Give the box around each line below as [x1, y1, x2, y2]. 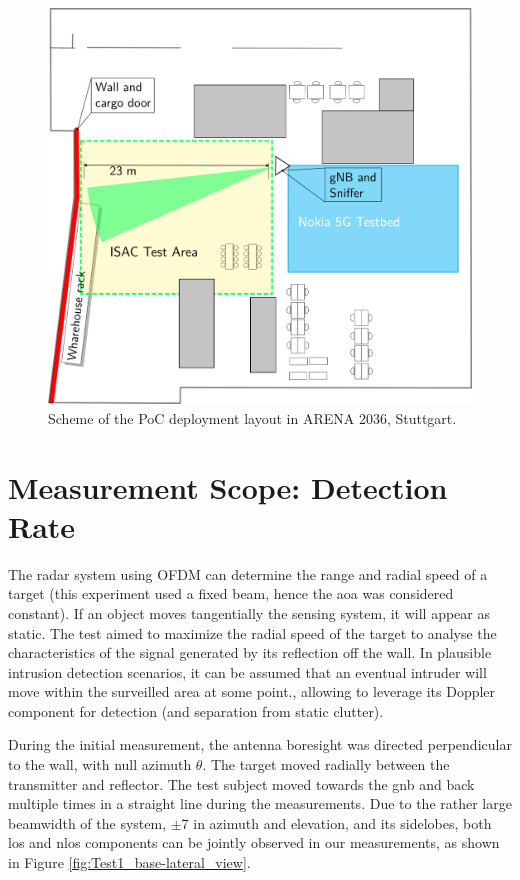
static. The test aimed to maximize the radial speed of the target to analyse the [8, 622, 497, 643]
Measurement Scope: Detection [8, 466, 448, 507]
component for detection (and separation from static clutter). [8, 700, 384, 721]
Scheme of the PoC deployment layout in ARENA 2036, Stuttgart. [48, 407, 457, 428]
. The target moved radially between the [202, 754, 450, 775]
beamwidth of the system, [8, 812, 167, 833]
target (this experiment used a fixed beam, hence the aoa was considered [8, 583, 454, 604]
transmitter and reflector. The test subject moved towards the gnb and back [8, 773, 475, 794]
